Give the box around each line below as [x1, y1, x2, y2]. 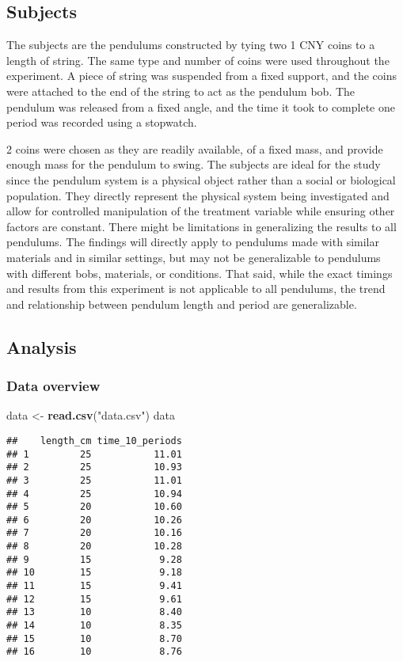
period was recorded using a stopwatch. [6, 114, 197, 131]
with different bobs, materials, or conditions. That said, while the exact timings [6, 264, 393, 281]
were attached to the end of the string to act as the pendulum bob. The [6, 82, 355, 99]
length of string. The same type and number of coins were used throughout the [6, 51, 390, 68]
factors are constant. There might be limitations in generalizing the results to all [6, 218, 397, 234]
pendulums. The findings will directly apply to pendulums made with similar [6, 234, 380, 250]
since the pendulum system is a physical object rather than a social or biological [6, 171, 396, 188]
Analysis [6, 334, 77, 359]
